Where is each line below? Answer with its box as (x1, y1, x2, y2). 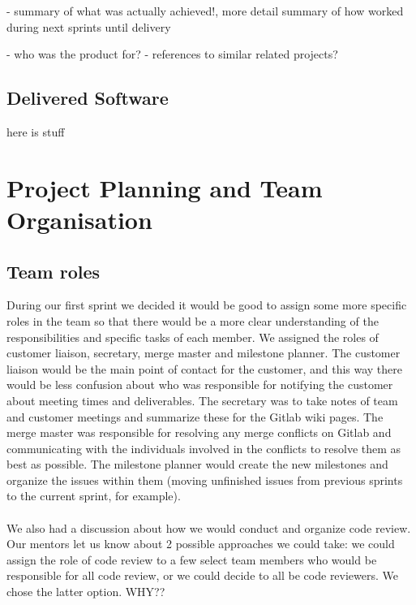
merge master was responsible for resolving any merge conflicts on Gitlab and (6, 424, 392, 441)
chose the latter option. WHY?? (6, 583, 165, 600)
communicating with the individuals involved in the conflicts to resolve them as (6, 439, 401, 456)
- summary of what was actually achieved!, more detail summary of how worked (6, 2, 404, 19)
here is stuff (6, 123, 65, 140)
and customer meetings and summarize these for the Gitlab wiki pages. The (6, 408, 384, 425)
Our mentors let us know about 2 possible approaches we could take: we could (6, 535, 395, 552)
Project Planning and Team (6, 171, 323, 204)
